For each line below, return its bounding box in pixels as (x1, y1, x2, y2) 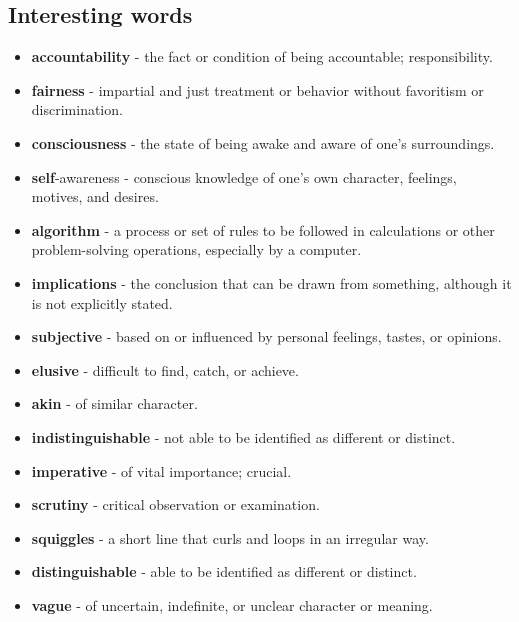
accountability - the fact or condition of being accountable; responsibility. (31, 46, 493, 67)
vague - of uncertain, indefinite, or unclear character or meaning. (31, 594, 433, 615)
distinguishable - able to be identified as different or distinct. (31, 561, 417, 582)
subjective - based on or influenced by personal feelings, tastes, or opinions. (31, 326, 502, 347)
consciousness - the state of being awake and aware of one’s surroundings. (31, 132, 495, 153)
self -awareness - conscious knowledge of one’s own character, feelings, (31, 166, 457, 187)
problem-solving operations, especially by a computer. (31, 239, 362, 260)
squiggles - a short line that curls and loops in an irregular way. (31, 527, 429, 548)
